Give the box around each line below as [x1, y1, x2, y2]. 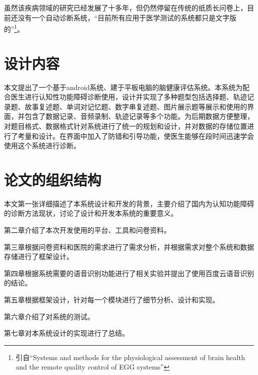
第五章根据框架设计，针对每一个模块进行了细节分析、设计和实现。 [4, 294, 219, 304]
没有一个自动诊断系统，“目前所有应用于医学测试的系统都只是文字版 [17, 12, 237, 22]
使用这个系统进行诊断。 [4, 140, 80, 151]
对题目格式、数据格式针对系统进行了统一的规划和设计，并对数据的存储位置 [4, 120, 247, 131]
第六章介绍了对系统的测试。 [4, 311, 94, 321]
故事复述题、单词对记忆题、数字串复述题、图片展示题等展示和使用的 [24, 101, 247, 111]
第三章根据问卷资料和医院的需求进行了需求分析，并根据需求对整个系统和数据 [4, 241, 254, 252]
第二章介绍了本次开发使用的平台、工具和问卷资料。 [4, 225, 171, 235]
